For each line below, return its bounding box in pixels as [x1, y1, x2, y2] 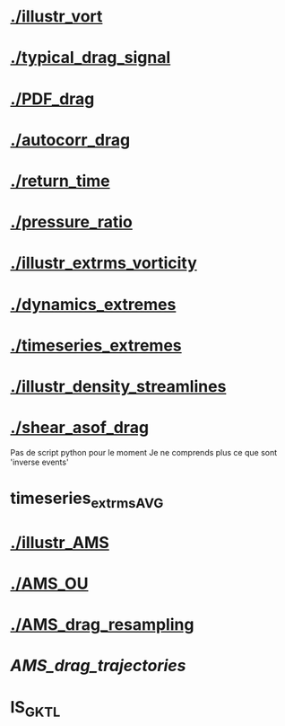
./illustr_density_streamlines [10, 376, 227, 396]
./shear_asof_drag [10, 418, 150, 438]
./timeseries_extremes [10, 335, 182, 356]
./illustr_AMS [10, 532, 110, 553]
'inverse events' [10, 456, 70, 467]
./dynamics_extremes [10, 294, 177, 314]
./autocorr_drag [10, 129, 131, 150]
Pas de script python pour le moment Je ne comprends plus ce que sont [10, 447, 278, 457]
